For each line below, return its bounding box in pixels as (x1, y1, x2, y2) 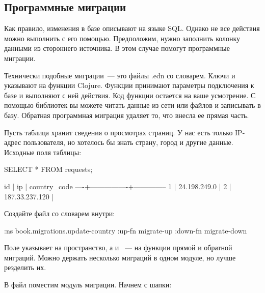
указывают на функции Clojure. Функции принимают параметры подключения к (4, 80, 254, 91)
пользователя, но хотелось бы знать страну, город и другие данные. (23, 137, 233, 148)
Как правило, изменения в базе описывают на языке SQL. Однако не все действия (4, 23, 260, 34)
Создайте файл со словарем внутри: (4, 208, 115, 219)
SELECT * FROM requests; (4, 164, 93, 174)
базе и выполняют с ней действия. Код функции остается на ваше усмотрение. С (4, 90, 256, 100)
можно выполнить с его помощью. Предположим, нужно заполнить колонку (4, 33, 241, 43)
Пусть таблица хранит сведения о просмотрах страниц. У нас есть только (4, 127, 233, 137)
